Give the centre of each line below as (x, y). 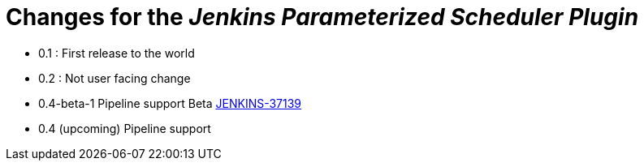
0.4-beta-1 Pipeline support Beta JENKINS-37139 (170, 103)
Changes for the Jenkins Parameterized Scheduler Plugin (322, 17)
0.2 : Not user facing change (115, 78)
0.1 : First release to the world (117, 53)
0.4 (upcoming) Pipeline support (125, 128)
